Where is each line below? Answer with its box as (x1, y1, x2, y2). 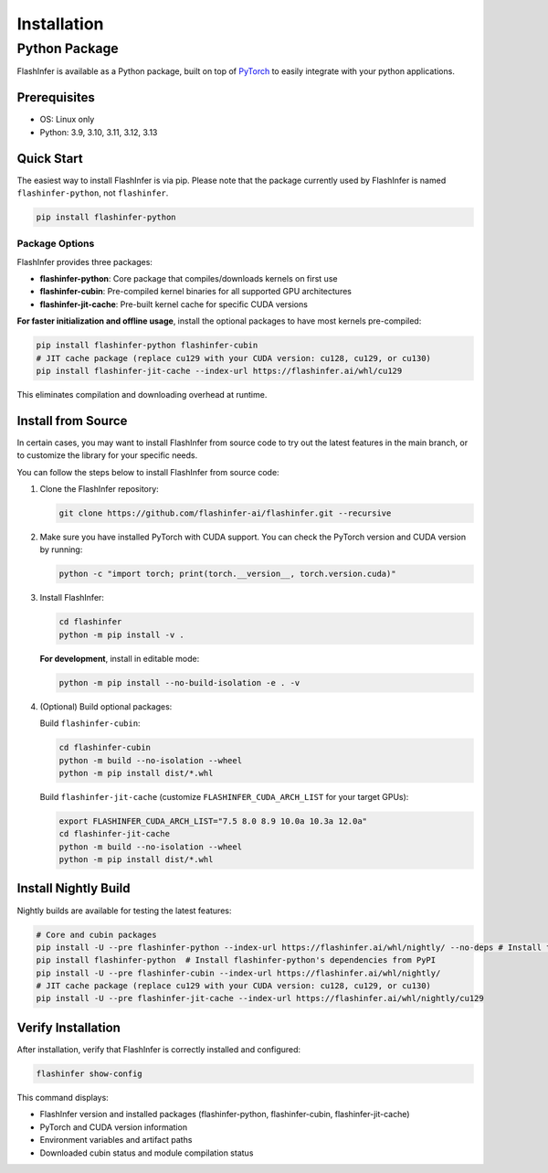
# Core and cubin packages (36, 929, 157, 940)
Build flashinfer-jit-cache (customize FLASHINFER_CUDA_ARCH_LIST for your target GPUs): (39, 791, 409, 802)
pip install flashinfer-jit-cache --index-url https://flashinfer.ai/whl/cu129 (36, 366, 403, 377)
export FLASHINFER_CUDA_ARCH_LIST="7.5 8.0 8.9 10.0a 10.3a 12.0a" (58, 816, 368, 826)
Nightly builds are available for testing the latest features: (16, 905, 232, 916)
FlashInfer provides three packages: (16, 256, 153, 267)
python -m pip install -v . (58, 629, 184, 640)
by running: (39, 544, 83, 555)
